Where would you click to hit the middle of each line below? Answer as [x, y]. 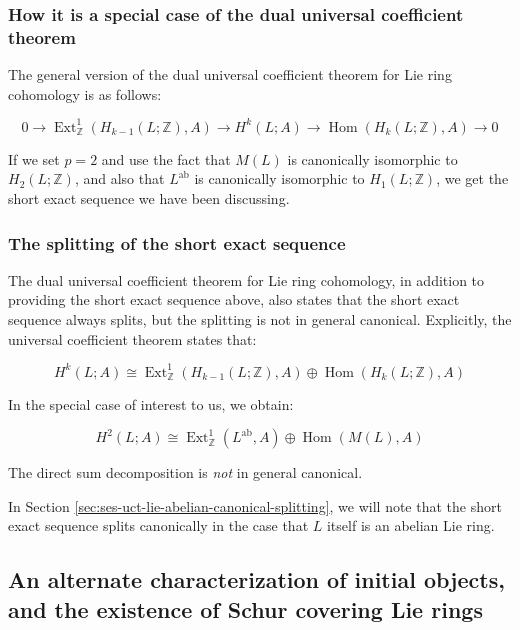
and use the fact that [166, 158]
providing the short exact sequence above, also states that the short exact [234, 299]
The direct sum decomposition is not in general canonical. [185, 472]
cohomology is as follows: [85, 93]
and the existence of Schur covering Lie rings [245, 608]
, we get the [472, 178]
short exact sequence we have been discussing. [149, 198]
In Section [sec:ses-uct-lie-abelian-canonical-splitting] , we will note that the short [255, 505]
